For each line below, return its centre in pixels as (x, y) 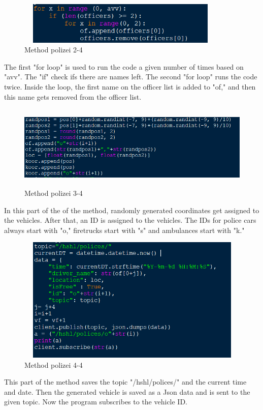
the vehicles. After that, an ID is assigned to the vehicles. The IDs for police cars (130, 220)
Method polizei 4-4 (54, 364)
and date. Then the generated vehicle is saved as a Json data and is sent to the (127, 391)
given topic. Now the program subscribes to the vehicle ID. (96, 402)
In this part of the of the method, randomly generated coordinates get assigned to (132, 210)
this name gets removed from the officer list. (73, 96)
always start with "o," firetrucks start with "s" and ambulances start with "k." (124, 230)
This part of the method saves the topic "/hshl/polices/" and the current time (125, 382)
